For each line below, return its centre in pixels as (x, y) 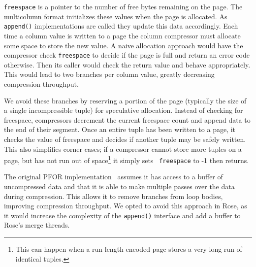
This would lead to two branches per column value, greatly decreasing (109, 74)
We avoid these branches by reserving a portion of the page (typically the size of (125, 100)
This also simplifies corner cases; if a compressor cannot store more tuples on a (123, 149)
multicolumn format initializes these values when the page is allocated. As (116, 16)
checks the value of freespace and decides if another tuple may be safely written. (125, 139)
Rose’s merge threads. (37, 225)
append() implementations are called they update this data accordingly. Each (121, 26)
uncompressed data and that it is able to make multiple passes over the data (119, 186)
